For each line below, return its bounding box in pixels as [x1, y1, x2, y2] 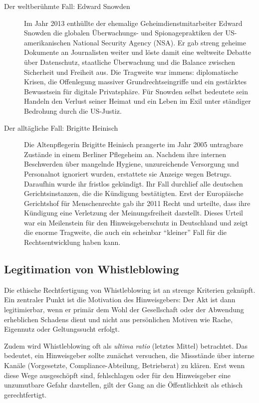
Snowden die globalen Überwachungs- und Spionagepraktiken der [24, 27, 223, 38]
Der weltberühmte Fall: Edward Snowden [4, 1, 130, 11]
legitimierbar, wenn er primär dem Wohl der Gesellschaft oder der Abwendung [4, 304, 244, 315]
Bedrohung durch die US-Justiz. [24, 105, 122, 116]
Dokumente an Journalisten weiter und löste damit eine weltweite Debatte [24, 47, 251, 57]
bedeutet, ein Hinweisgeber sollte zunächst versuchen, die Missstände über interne [4, 350, 255, 361]
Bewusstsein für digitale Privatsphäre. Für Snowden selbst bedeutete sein [24, 86, 248, 96]
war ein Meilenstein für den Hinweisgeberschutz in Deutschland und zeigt [24, 217, 249, 227]
